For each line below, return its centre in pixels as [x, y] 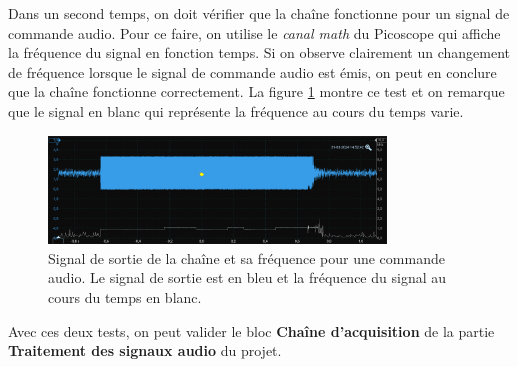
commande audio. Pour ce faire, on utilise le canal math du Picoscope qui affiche [254, 32]
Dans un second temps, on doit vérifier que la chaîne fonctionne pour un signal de [259, 13]
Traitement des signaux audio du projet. [145, 350]
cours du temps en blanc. [125, 296]
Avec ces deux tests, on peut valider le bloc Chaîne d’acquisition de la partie [251, 330]
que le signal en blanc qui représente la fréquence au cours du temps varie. [236, 110]
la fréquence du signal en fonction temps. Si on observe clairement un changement [259, 52]
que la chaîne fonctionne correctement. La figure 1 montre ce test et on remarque [256, 91]
